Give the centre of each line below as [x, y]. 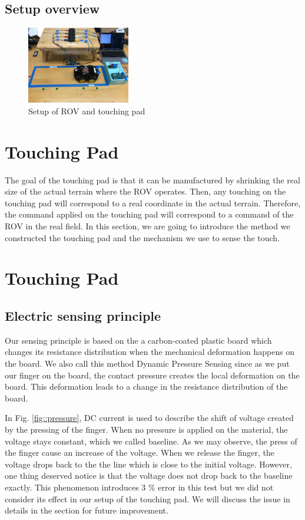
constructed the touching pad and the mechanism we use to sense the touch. [142, 237]
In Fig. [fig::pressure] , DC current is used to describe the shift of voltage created [149, 418]
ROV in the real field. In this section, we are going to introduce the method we [147, 226]
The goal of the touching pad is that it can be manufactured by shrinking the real [152, 180]
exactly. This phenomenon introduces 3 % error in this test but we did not [139, 487]
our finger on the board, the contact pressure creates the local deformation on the [152, 375]
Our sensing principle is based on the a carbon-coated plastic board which [138, 340]
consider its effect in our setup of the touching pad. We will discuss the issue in [147, 498]
